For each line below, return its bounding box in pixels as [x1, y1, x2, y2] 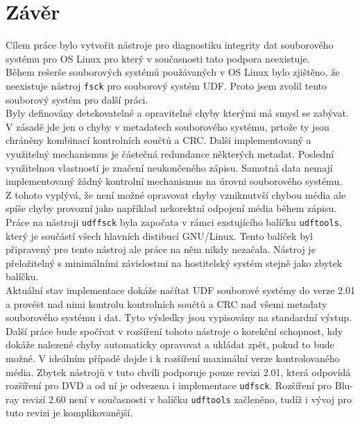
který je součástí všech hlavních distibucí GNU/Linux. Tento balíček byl [6, 228, 313, 243]
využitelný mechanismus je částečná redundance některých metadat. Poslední [6, 146, 334, 161]
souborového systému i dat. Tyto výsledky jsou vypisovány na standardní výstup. [6, 310, 352, 325]
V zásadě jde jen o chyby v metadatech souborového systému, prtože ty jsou [6, 119, 329, 133]
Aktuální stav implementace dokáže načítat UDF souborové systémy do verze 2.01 [6, 282, 355, 297]
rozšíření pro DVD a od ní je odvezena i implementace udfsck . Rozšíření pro [6, 378, 332, 393]
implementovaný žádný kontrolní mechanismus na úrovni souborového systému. [6, 174, 343, 188]
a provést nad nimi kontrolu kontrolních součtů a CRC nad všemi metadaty [6, 296, 327, 311]
